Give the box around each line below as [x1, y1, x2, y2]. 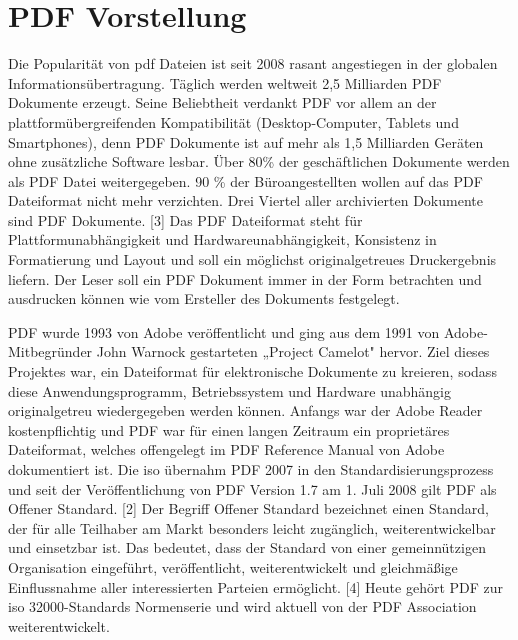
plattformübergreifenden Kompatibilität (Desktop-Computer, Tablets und [8, 111, 459, 132]
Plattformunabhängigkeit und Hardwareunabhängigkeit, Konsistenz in [8, 229, 437, 250]
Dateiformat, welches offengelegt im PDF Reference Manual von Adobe [8, 439, 445, 460]
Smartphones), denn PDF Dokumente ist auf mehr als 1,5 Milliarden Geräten [8, 131, 484, 152]
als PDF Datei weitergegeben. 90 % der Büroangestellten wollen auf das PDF [8, 170, 483, 191]
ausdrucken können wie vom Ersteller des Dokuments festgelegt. [8, 288, 400, 309]
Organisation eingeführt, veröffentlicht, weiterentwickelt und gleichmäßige [8, 556, 458, 577]
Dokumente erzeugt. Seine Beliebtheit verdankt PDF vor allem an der [8, 92, 437, 113]
